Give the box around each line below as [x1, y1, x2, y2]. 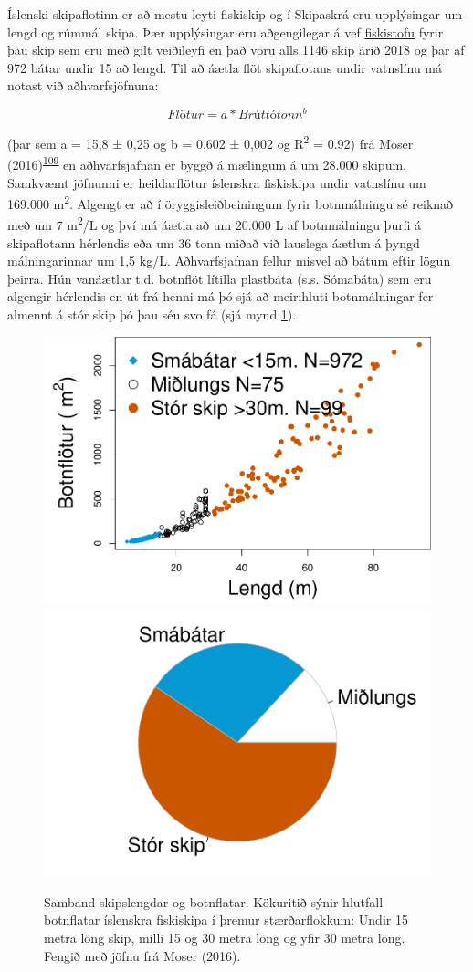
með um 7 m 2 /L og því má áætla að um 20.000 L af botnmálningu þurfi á [7, 213, 422, 235]
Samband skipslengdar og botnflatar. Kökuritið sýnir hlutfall [44, 892, 384, 911]
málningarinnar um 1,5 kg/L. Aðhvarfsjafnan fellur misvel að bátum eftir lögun [7, 251, 451, 270]
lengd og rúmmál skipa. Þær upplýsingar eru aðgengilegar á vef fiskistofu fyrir [7, 22, 444, 41]
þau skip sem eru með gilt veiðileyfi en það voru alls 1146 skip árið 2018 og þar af [7, 40, 465, 59]
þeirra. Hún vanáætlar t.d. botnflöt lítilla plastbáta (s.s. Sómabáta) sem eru [7, 268, 432, 287]
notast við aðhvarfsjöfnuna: [7, 76, 159, 95]
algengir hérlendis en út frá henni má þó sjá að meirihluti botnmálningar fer [7, 287, 434, 306]
